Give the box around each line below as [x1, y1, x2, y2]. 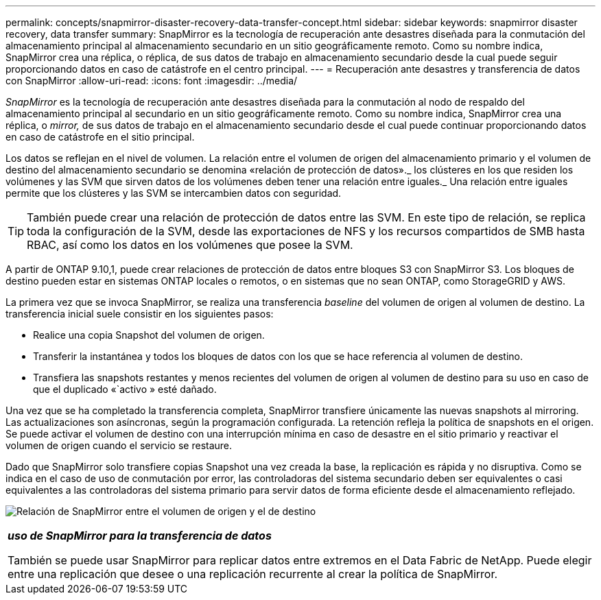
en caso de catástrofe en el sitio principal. [5, 131, 195, 143]
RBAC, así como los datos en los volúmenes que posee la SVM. [27, 238, 353, 252]
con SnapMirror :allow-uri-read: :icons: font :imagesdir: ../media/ [5, 75, 298, 86]
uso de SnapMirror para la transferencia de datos [8, 529, 272, 542]
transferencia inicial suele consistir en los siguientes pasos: [5, 308, 274, 320]
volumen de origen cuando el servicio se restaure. [5, 440, 233, 451]
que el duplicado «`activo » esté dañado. [33, 383, 217, 395]
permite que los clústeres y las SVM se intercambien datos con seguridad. [5, 187, 342, 199]
